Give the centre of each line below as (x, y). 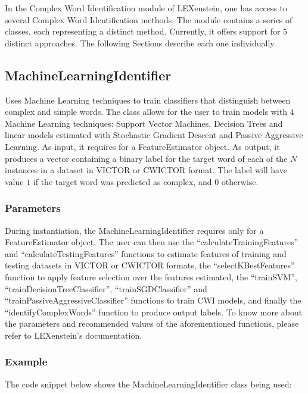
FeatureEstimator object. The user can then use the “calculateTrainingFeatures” (152, 242)
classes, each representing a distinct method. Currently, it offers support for (143, 31)
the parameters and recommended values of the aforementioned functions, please (152, 323)
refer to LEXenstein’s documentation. (74, 335)
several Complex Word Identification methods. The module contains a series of (149, 19)
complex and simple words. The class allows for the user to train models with (146, 112)
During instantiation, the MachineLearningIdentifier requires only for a (134, 230)
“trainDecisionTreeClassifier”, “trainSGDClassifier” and (106, 288)
